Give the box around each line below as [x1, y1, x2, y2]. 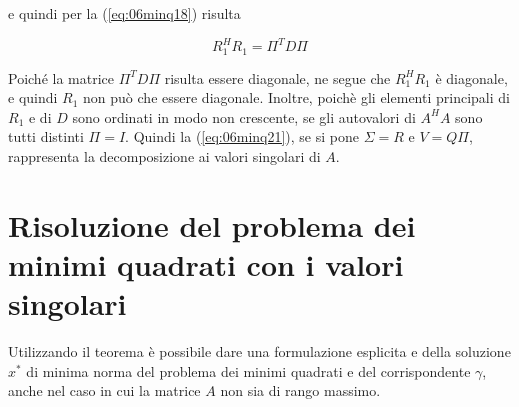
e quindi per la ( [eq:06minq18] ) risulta [8, 3, 241, 23]
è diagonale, [435, 67, 508, 88]
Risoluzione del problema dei [8, 204, 416, 245]
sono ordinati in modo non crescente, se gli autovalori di [72, 106, 416, 127]
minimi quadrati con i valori [8, 243, 404, 284]
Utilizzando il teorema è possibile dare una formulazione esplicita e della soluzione [8, 341, 511, 362]
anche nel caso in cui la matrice [8, 380, 201, 401]
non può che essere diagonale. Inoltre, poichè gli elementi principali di [83, 87, 510, 108]
